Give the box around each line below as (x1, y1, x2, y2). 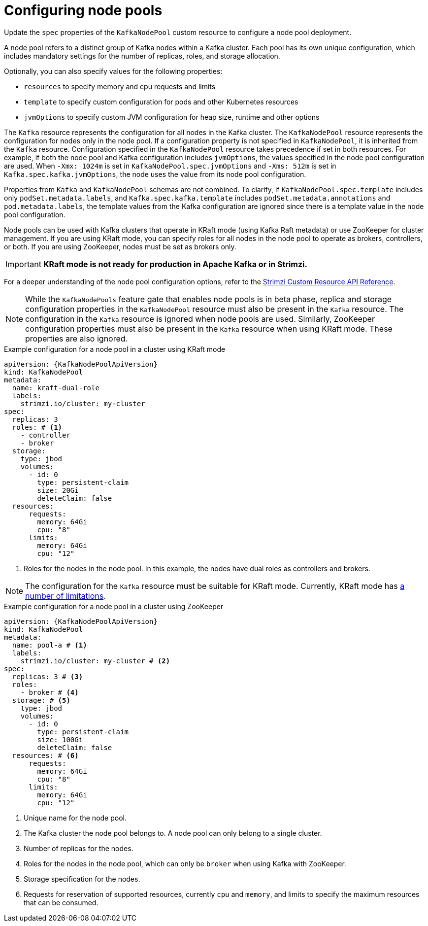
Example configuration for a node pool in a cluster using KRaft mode (4, 344, 226, 353)
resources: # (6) (12, 751, 79, 759)
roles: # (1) (12, 423, 63, 431)
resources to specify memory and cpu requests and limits (24, 82, 216, 91)
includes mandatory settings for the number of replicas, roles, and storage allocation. (4, 51, 280, 60)
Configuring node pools (4, 2, 163, 19)
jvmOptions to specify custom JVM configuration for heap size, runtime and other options (24, 112, 320, 121)
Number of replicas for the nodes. (24, 844, 133, 853)
